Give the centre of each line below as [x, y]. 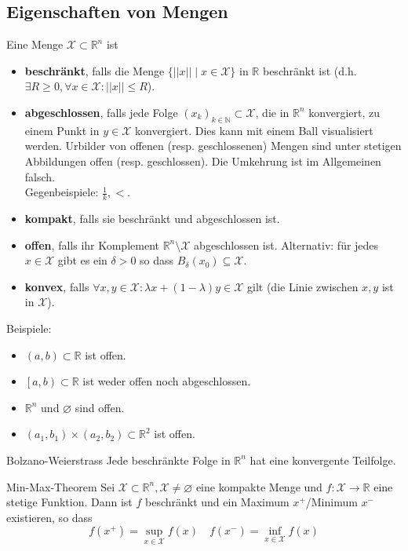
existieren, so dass [49, 517]
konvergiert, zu [344, 112]
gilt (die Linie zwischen [303, 286]
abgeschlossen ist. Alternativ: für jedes [286, 244]
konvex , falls [57, 286]
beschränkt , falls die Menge [95, 70]
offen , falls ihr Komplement [92, 244]
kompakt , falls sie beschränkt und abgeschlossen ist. [152, 218]
